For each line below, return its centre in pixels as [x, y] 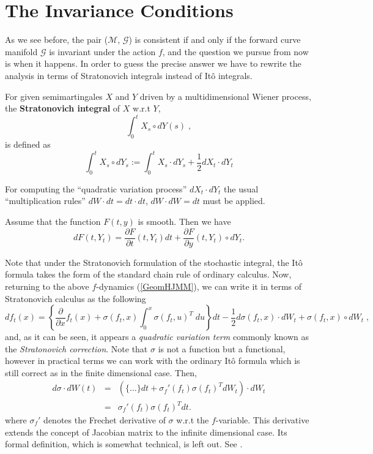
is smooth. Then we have [184, 221]
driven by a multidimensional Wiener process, [225, 96]
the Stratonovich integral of [63, 108]
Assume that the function [53, 221]
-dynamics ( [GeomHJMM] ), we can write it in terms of [199, 286]
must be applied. [234, 201]
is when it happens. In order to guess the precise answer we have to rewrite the [153, 63]
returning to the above [47, 286]
